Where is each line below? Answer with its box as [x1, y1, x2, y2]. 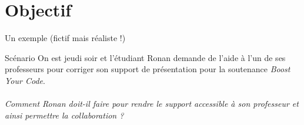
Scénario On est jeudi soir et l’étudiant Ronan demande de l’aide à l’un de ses [5, 51, 286, 63]
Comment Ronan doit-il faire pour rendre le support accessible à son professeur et [5, 97, 299, 110]
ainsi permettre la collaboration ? [5, 109, 124, 121]
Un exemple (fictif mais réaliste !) [5, 32, 126, 44]
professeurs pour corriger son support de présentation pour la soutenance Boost [5, 63, 290, 75]
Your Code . [5, 74, 45, 86]
